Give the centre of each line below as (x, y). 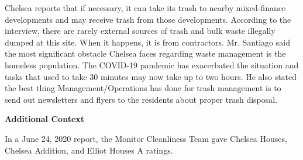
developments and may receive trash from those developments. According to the (148, 19)
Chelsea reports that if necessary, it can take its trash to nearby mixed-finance (145, 8)
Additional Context (45, 119)
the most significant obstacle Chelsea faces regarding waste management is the (145, 53)
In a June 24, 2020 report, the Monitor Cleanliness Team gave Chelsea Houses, (146, 138)
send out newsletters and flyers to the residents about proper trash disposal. (141, 99)
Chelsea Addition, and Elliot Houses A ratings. (89, 150)
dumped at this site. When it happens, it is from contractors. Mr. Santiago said (147, 42)
